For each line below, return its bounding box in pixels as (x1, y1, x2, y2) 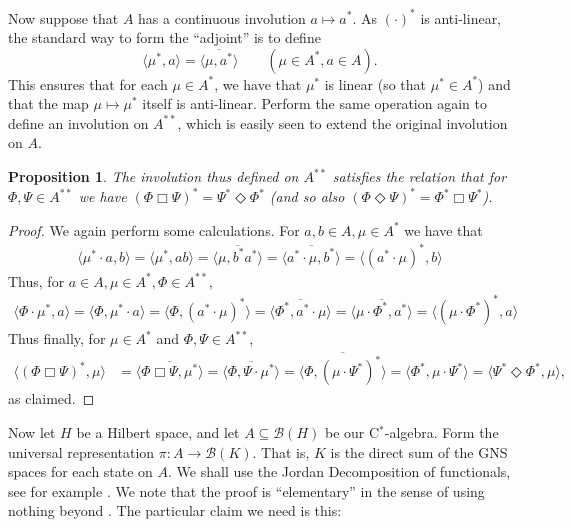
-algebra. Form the (384, 421, 499, 442)
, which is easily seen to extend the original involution (177, 112, 508, 133)
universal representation (8, 441, 155, 462)
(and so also (269, 186, 345, 207)
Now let (8, 421, 56, 442)
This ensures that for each (8, 73, 168, 94)
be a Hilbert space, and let (76, 421, 240, 442)
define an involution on (8, 112, 149, 133)
